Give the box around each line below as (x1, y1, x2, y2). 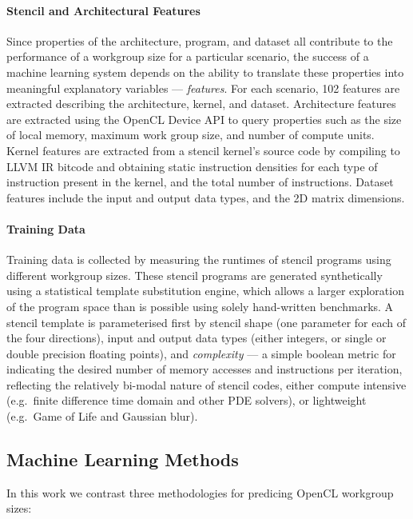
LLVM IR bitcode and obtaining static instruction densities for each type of (6, 158, 378, 174)
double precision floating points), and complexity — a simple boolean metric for (6, 345, 396, 361)
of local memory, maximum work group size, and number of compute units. (6, 126, 375, 143)
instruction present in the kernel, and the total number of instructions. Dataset (6, 174, 394, 190)
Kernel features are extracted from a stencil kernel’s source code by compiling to (6, 142, 400, 158)
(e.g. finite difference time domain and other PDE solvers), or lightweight (6, 392, 367, 409)
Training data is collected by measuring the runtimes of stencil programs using (6, 251, 391, 268)
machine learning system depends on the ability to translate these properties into (6, 63, 404, 80)
